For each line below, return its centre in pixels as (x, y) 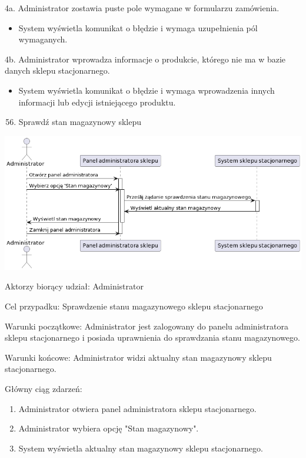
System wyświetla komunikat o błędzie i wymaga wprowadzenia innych (147, 90)
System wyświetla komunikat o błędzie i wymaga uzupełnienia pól (138, 27)
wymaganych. (43, 39)
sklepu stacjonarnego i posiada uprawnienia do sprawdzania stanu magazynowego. (152, 337)
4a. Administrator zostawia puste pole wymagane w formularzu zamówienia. (142, 8)
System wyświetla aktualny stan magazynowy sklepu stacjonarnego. (141, 448)
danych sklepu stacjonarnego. (57, 70)
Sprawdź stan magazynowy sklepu (80, 122)
